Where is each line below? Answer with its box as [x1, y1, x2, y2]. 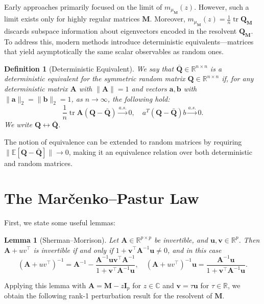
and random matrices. [4, 157, 73, 168]
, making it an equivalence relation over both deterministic [68, 146, 252, 157]
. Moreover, [150, 13, 185, 24]
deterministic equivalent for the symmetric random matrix [4, 73, 185, 84]
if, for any [222, 73, 254, 84]
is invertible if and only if [33, 244, 113, 255]
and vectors [131, 83, 167, 93]
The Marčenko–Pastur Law [4, 188, 199, 208]
